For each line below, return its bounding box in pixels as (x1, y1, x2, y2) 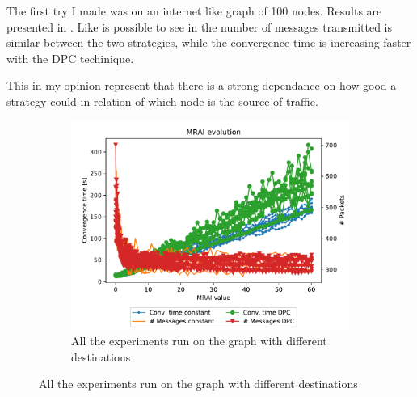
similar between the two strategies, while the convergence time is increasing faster (6, 34, 411, 51)
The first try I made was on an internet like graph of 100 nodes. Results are (6, 2, 382, 19)
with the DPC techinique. (6, 49, 134, 66)
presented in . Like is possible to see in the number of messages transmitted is (6, 18, 393, 35)
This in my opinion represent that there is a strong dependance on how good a (6, 77, 397, 94)
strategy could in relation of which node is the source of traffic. (6, 92, 318, 109)
